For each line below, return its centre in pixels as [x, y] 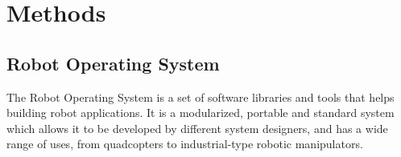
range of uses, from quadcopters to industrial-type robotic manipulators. [185, 144]
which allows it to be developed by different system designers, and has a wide [197, 128]
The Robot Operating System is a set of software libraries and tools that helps [200, 97]
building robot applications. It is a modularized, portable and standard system [200, 113]
